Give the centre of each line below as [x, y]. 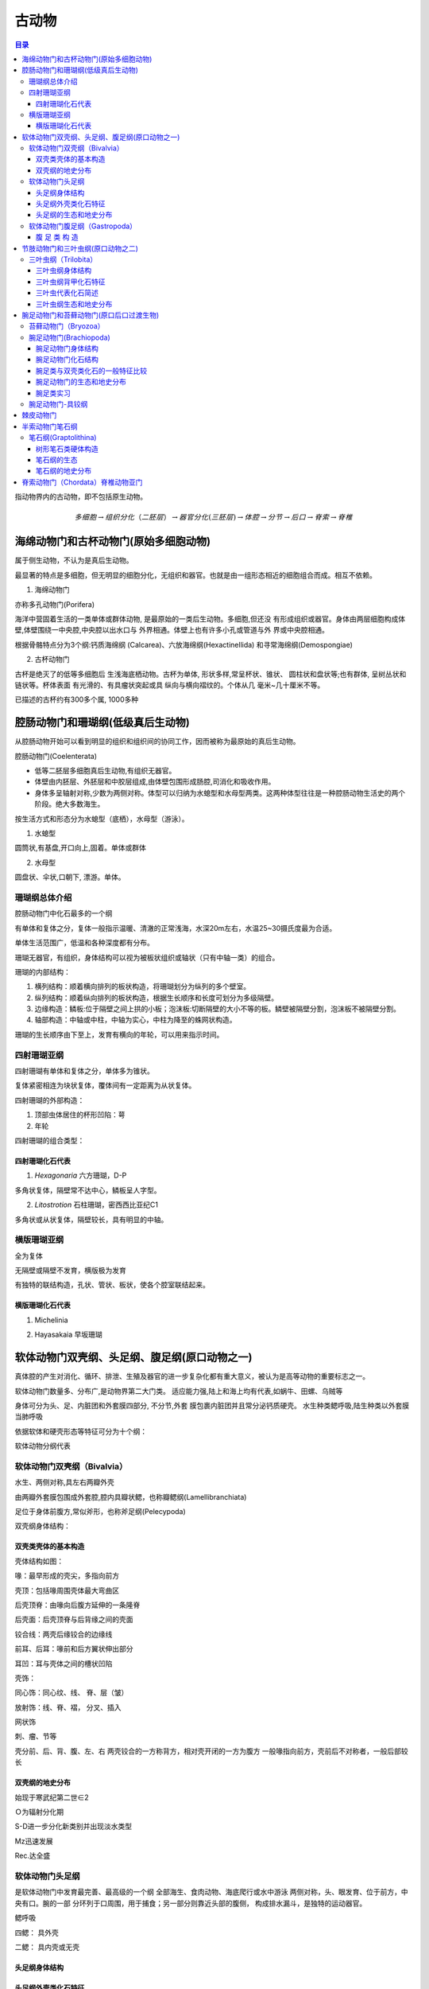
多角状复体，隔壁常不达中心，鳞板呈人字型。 [88, 1190]
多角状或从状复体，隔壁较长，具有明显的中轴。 [91, 1219]
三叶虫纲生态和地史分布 [74, 304]
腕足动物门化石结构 [67, 360]
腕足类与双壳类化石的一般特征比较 [91, 371]
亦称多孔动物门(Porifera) [55, 604]
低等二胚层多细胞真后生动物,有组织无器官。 [105, 771]
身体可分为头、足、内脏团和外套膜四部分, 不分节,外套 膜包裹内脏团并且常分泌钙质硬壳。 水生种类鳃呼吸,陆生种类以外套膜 [212, 1405]
